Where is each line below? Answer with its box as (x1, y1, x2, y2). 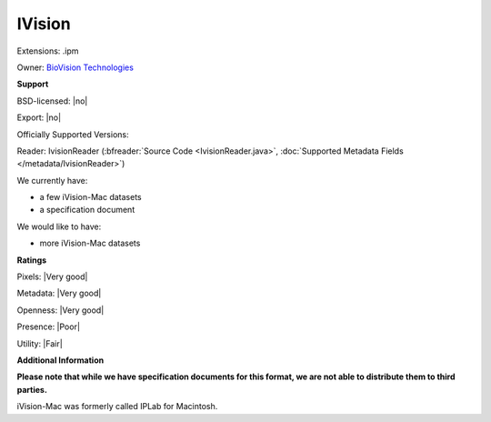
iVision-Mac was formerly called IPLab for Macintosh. (16, 401, 218, 412)
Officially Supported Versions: (16, 128, 129, 140)
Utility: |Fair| (16, 337, 63, 349)
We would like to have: (16, 221, 102, 232)
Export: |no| (16, 112, 62, 123)
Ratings (16, 255, 47, 266)
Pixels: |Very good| (16, 271, 88, 282)
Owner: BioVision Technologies (16, 62, 134, 73)
